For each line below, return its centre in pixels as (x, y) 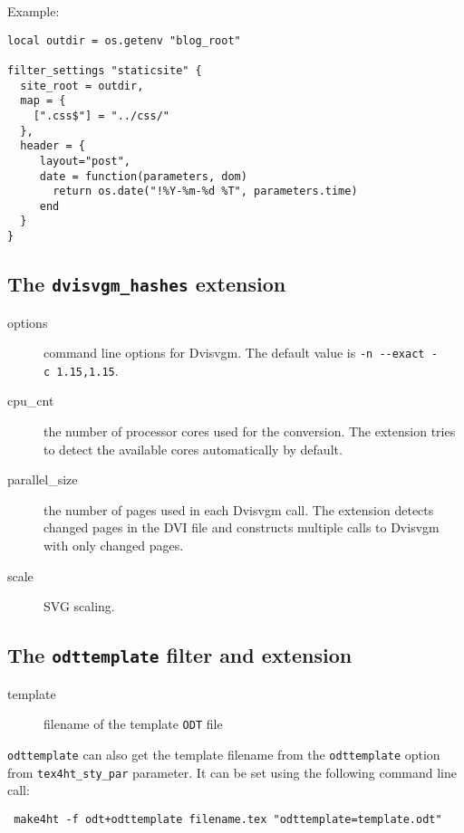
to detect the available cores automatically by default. (193, 449)
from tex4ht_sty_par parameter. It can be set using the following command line (232, 772)
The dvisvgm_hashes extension (147, 284)
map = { (43, 101)
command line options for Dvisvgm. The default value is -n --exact (234, 353)
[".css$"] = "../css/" (101, 115)
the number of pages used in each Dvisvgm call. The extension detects (239, 509)
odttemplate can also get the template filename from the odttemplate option (224, 754)
